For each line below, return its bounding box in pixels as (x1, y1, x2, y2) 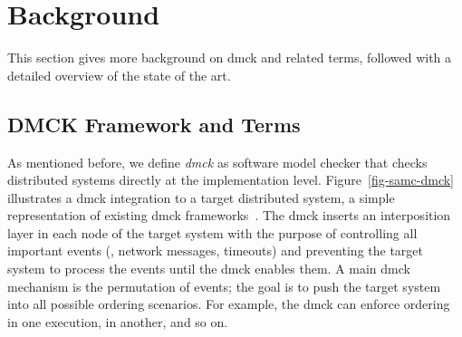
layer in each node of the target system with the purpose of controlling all (7, 223, 418, 242)
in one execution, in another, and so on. (7, 312, 228, 331)
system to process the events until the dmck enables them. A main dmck (7, 259, 410, 278)
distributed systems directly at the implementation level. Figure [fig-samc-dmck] (7, 170, 455, 189)
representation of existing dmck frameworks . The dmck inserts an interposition (7, 206, 451, 225)
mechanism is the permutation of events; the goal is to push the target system (7, 276, 441, 295)
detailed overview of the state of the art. (7, 65, 231, 84)
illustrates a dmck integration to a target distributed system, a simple (7, 188, 395, 207)
